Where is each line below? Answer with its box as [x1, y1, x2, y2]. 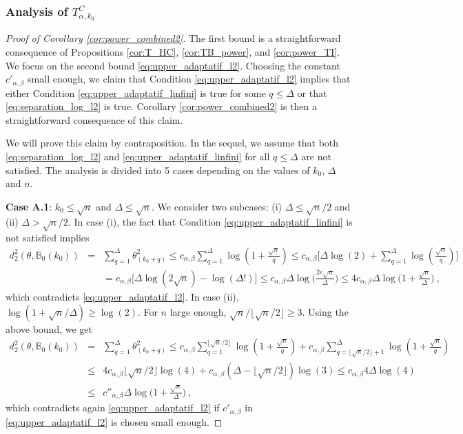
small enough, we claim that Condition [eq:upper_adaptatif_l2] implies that [28, 72, 351, 86]
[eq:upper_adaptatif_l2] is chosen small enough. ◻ [6, 414, 223, 428]
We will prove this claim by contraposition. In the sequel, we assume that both [6, 135, 339, 150]
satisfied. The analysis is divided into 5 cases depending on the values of [6, 162, 310, 177]
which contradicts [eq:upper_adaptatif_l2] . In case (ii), [6, 289, 239, 303]
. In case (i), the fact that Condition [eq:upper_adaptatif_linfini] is [68, 215, 353, 229]
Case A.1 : [6, 199, 52, 213]
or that [297, 85, 327, 100]
